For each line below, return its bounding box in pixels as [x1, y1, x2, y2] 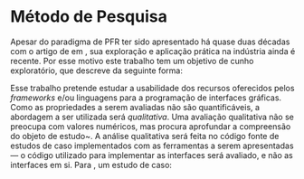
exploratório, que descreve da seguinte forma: [10, 65, 184, 76]
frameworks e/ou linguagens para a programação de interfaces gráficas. [10, 92, 282, 103]
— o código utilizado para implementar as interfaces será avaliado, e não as [10, 149, 293, 160]
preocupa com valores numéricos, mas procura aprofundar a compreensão [10, 120, 291, 132]
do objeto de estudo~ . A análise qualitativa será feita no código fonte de [10, 130, 280, 141]
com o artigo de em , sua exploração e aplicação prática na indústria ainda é [10, 45, 296, 56]
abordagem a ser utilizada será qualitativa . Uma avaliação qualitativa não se [10, 111, 295, 122]
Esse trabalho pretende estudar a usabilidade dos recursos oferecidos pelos [10, 82, 295, 93]
